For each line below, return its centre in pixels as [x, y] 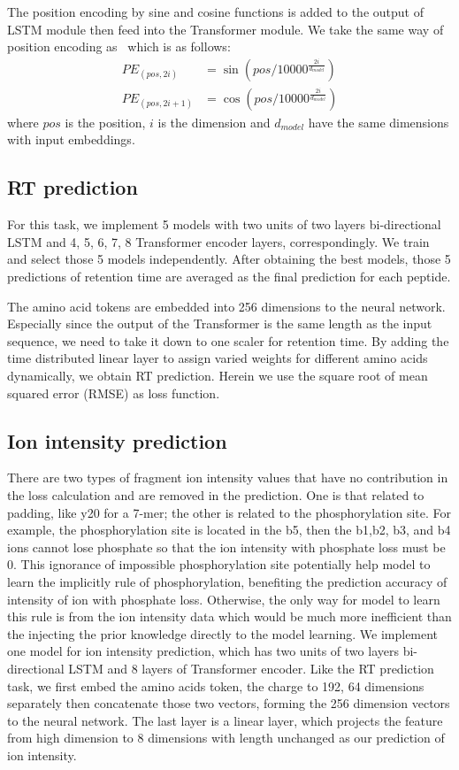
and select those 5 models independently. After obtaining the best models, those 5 [229, 259]
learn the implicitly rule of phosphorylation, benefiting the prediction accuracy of [227, 581]
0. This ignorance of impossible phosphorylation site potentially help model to [219, 564]
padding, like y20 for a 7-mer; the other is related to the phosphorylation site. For [229, 512]
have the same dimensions [379, 122]
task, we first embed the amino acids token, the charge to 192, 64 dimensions [216, 685]
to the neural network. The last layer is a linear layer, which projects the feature [225, 720]
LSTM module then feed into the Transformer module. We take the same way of [226, 29]
